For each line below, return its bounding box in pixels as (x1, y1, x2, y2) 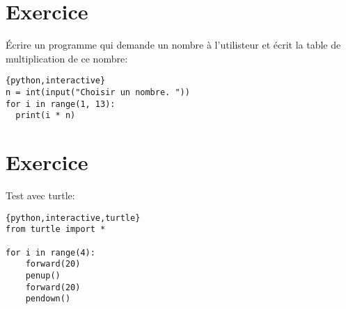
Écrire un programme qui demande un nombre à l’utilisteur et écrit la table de (6, 37, 341, 52)
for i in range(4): (6, 247, 95, 258)
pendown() (25, 294, 71, 304)
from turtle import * (6, 224, 106, 235)
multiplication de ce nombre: (6, 51, 128, 65)
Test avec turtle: (6, 188, 75, 203)
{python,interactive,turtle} (6, 212, 141, 223)
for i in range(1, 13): (6, 99, 116, 109)
